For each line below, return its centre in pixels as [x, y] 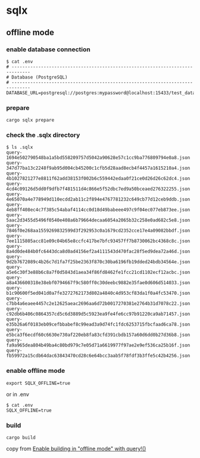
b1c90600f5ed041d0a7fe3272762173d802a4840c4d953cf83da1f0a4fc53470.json [98, 293]
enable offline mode [36, 371]
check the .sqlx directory [43, 135]
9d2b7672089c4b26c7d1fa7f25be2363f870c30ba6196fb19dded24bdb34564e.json [98, 262]
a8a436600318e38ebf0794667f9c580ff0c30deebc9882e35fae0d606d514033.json [98, 283]
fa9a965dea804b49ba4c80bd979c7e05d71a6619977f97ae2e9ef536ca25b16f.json [98, 345]
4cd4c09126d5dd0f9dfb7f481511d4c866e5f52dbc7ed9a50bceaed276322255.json [98, 189]
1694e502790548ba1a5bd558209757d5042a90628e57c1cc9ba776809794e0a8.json [98, 158]
